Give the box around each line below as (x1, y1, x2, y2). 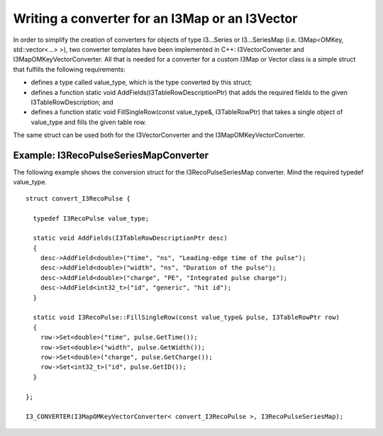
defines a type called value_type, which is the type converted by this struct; (30, 78, 252, 86)
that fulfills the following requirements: (13, 65, 126, 74)
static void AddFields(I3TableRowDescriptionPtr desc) (33, 234, 228, 242)
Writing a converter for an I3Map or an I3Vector (13, 11, 298, 26)
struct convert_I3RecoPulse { (26, 194, 131, 202)
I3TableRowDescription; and (30, 98, 113, 106)
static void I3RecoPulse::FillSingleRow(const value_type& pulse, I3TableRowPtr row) (33, 313, 340, 322)
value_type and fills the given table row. (30, 118, 147, 126)
